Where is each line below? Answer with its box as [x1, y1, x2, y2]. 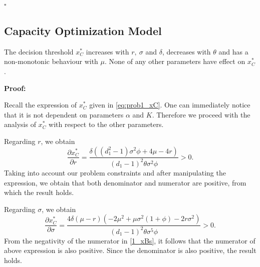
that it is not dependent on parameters [4, 109, 124, 119]
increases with [86, 46, 129, 56]
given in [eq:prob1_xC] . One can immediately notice [89, 99, 250, 110]
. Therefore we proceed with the [152, 109, 250, 119]
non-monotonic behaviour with [4, 56, 98, 66]
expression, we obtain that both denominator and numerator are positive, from [4, 177, 246, 187]
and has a [218, 46, 248, 56]
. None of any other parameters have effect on [105, 56, 245, 66]
